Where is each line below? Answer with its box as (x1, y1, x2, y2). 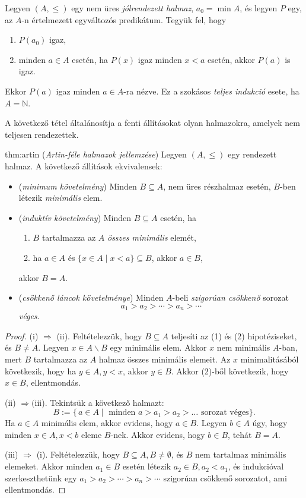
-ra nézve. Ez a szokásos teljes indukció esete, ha (123, 84, 299, 97)
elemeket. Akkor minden (5, 460, 93, 472)
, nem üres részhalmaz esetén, (163, 179, 271, 192)
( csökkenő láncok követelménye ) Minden (18, 291, 164, 304)
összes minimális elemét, (107, 231, 196, 244)
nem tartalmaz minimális (195, 448, 286, 461)
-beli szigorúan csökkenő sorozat (172, 291, 289, 304)
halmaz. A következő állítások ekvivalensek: (5, 159, 162, 172)
